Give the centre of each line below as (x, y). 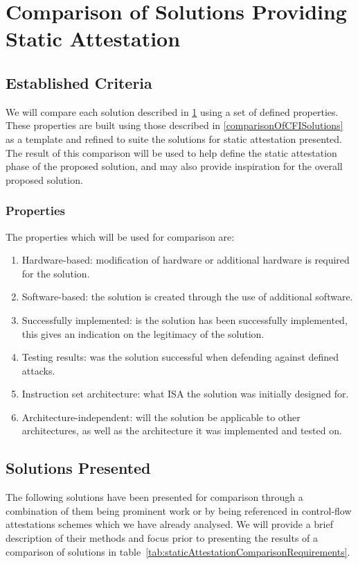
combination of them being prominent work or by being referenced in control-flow (179, 510)
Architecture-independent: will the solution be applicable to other (161, 417)
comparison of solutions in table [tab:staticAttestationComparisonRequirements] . (178, 551)
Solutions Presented (78, 468)
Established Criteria (79, 82)
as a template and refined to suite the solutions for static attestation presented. (174, 138)
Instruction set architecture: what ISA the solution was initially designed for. (185, 394)
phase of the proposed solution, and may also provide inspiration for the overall (174, 166)
